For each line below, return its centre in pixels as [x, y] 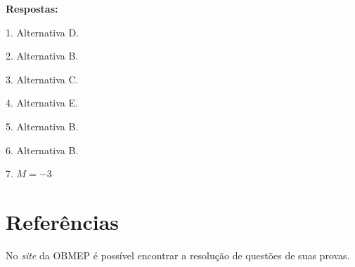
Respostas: [32, 8]
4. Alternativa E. [42, 103]
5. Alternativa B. [42, 126]
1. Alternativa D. [43, 32]
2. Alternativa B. [42, 56]
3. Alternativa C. [42, 79]
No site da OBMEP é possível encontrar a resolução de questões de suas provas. [178, 255]
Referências [63, 221]
